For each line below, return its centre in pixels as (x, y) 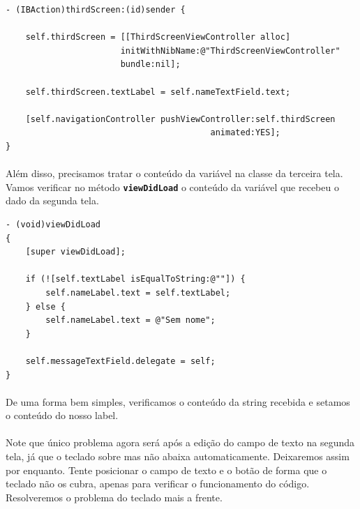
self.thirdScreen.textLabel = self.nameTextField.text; (158, 92)
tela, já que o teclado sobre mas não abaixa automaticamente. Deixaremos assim (178, 456)
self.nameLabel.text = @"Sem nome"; (130, 320)
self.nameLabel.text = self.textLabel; (138, 293)
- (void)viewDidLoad (53, 224)
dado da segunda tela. (52, 200)
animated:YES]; (245, 133)
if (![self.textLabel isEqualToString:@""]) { (135, 279)
